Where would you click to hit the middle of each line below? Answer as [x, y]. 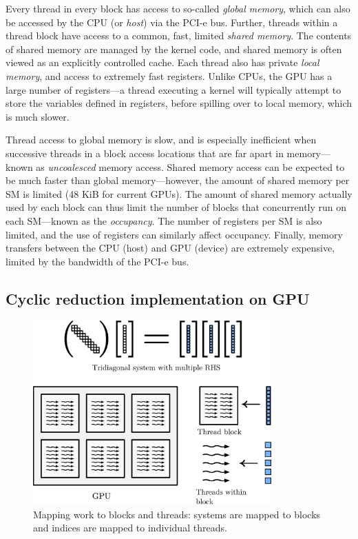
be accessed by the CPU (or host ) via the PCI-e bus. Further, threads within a [172, 22]
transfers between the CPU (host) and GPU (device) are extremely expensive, [170, 248]
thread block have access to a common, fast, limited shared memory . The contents [179, 35]
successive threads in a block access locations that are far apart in [145, 153]
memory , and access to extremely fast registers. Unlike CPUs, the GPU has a [169, 75]
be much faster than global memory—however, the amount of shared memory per [178, 180]
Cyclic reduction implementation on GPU [158, 298]
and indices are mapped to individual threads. [130, 528]
